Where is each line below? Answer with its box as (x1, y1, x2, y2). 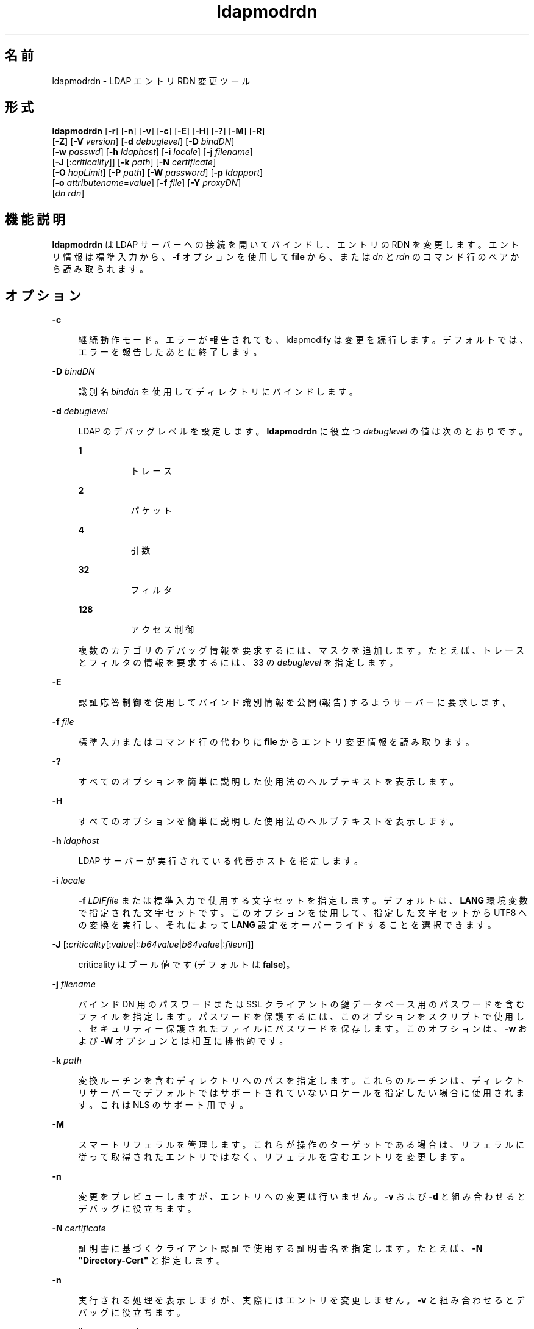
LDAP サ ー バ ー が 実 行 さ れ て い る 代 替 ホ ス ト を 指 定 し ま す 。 (78, 855, 363, 866)
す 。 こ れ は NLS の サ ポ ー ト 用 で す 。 (78, 1100, 248, 1111)
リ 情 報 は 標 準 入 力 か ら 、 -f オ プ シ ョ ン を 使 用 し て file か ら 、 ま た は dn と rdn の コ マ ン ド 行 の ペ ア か (52, 251, 519, 262)
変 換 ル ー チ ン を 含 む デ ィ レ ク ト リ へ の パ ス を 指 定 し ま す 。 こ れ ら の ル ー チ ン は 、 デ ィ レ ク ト (78, 1075, 524, 1086)
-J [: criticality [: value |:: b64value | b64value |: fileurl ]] (52, 939, 254, 950)
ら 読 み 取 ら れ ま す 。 (52, 264, 148, 275)
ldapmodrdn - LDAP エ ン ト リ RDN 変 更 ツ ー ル (52, 75, 251, 86)
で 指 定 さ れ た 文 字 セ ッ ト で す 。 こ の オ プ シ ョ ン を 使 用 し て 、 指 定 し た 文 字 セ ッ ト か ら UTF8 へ (78, 907, 527, 918)
